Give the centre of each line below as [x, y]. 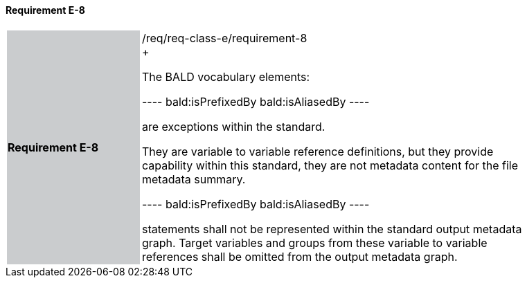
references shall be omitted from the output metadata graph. [300, 256]
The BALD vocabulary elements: [226, 76]
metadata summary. [194, 179]
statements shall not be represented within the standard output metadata [332, 229]
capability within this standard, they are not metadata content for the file [330, 165]
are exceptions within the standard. [234, 126]
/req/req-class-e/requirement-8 [225, 38]
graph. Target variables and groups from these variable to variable [315, 243]
